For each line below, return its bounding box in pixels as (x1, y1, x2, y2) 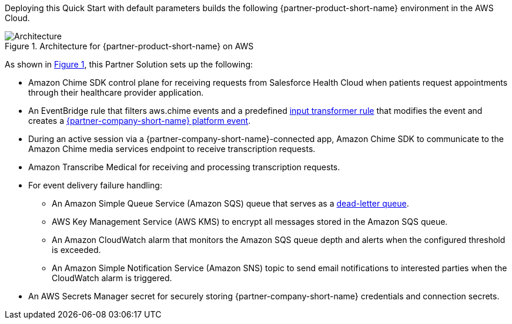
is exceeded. (52, 245, 101, 255)
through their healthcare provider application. (28, 87, 204, 97)
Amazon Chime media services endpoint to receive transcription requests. (28, 144, 316, 154)
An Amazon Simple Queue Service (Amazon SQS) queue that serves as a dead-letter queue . (52, 198, 409, 208)
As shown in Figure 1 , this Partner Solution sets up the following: (5, 59, 253, 69)
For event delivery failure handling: (28, 180, 162, 190)
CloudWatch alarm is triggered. (52, 273, 172, 283)
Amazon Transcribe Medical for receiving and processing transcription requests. (28, 162, 340, 172)
